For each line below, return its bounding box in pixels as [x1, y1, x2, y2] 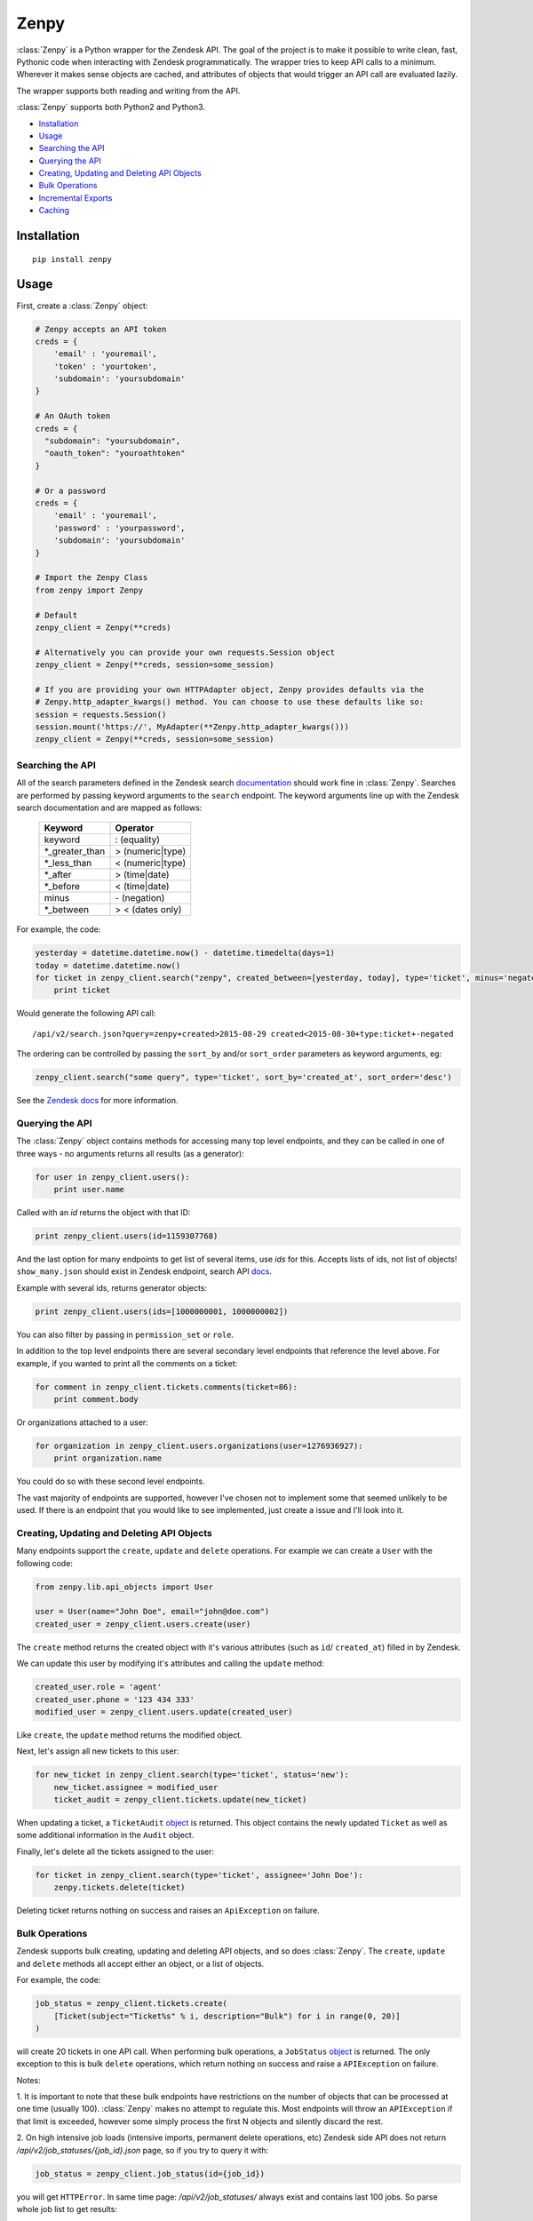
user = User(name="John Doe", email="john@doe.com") [35, 1606, 270, 1617]
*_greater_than [44, 845, 106, 857]
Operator [115, 822, 155, 834]
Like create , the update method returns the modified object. [16, 1729, 243, 1740]
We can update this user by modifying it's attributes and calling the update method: [16, 1658, 324, 1669]
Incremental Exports [38, 192, 113, 203]
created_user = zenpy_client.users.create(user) [35, 1619, 251, 1629]
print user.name [53, 1184, 124, 1195]
